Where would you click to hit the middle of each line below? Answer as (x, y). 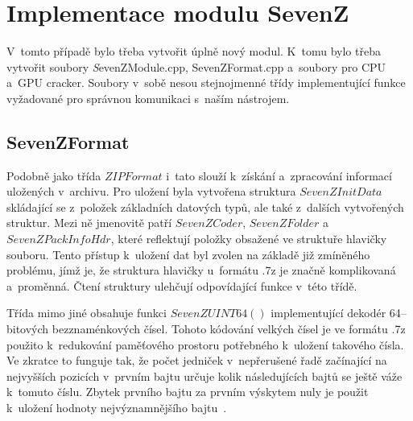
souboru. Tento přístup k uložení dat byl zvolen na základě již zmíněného (188, 254)
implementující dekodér (328, 313)
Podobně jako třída (54, 175)
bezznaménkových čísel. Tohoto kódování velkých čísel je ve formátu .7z (229, 329)
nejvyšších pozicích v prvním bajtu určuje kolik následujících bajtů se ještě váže (204, 376)
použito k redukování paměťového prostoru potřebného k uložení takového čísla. (205, 344)
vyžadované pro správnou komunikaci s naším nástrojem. (148, 98)
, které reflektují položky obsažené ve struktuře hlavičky (249, 239)
